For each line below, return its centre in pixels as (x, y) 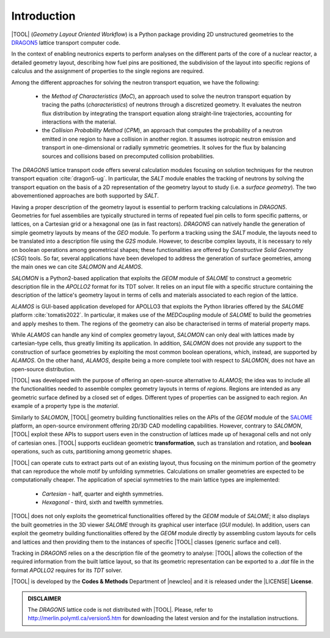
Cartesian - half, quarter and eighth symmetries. (103, 494)
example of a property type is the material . (65, 406)
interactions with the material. (79, 122)
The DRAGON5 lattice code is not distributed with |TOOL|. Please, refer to (120, 609)
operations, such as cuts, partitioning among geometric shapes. (92, 451)
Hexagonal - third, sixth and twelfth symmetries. (103, 502)
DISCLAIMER (44, 598)
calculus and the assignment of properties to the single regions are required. (108, 71)
